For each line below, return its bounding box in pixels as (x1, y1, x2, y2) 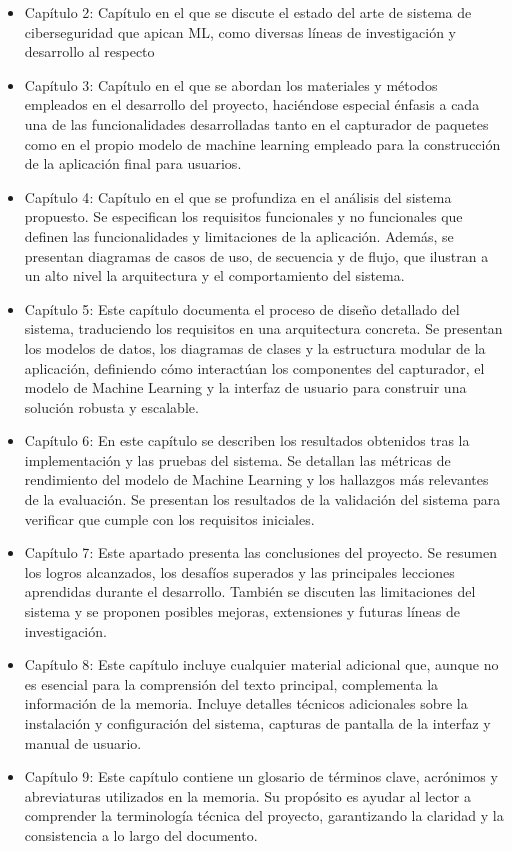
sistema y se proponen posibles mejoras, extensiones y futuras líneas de (24, 601, 461, 622)
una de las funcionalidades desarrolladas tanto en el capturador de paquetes (24, 113, 489, 134)
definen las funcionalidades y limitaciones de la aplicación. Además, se (24, 225, 454, 246)
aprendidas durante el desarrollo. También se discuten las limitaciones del (24, 581, 476, 602)
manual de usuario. (24, 732, 142, 753)
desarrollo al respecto (24, 41, 155, 62)
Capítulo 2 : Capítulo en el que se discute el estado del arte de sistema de (24, 2, 472, 22)
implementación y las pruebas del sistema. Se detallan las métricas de (24, 449, 451, 470)
